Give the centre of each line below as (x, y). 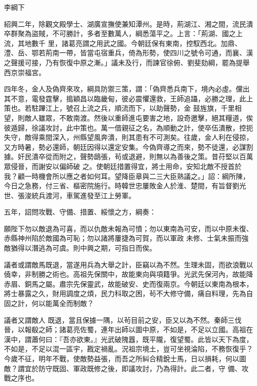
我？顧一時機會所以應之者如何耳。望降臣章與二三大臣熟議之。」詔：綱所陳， (127, 176)
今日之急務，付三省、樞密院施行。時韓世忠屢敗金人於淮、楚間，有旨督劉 (122, 186)
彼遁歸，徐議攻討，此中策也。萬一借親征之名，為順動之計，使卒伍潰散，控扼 (128, 127)
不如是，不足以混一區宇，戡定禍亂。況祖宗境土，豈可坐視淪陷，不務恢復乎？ (128, 349)
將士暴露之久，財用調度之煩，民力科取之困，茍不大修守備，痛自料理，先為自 (128, 293)
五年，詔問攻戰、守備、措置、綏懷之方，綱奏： (80, 212)
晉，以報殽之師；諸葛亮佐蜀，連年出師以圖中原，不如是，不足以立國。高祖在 (128, 329)
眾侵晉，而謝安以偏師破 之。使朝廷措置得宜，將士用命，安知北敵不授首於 (123, 166)
